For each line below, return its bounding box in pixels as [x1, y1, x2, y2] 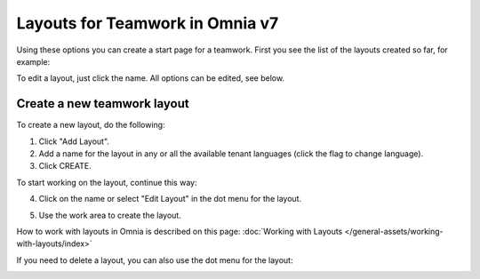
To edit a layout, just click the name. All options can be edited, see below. [16, 73, 284, 84]
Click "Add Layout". [38, 136, 110, 147]
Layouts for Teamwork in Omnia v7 [16, 13, 279, 33]
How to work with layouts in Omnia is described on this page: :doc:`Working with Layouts [16, 226, 343, 236]
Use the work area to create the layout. [38, 210, 181, 220]
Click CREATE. [38, 161, 92, 171]
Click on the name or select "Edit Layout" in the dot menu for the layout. [38, 194, 302, 204]
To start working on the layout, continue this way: [16, 177, 197, 187]
